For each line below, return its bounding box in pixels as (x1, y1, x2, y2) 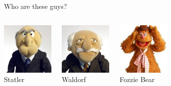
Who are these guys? (4, 1, 67, 11)
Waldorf (62, 74, 86, 85)
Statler (4, 74, 25, 85)
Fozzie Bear (120, 74, 155, 85)
